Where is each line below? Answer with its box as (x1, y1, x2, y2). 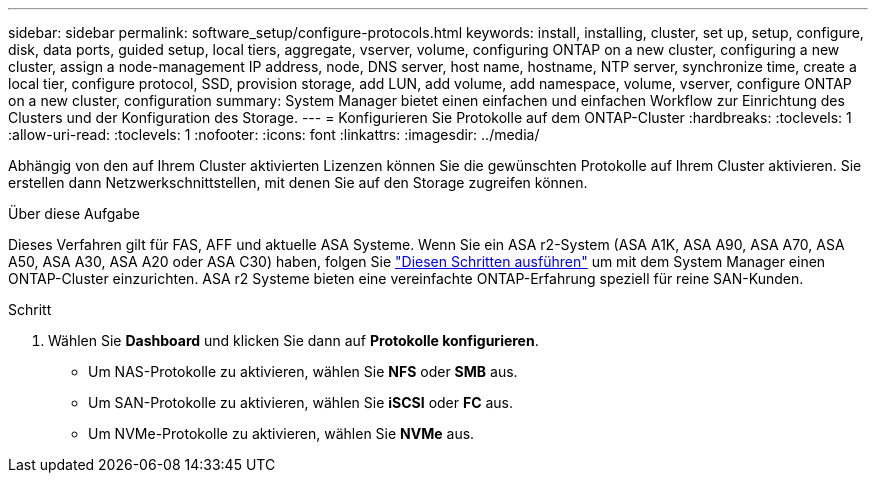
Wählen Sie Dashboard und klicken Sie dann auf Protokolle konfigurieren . (48, 332, 539, 349)
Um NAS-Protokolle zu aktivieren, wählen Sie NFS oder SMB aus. (88, 363, 518, 380)
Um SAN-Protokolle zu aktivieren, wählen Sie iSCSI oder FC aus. (88, 394, 514, 411)
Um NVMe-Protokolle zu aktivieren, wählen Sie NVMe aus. (88, 425, 475, 442)
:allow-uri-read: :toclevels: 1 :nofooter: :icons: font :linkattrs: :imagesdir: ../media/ (8, 126, 540, 143)
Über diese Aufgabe (8, 205, 140, 222)
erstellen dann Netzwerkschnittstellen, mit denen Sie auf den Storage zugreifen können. (8, 174, 588, 191)
